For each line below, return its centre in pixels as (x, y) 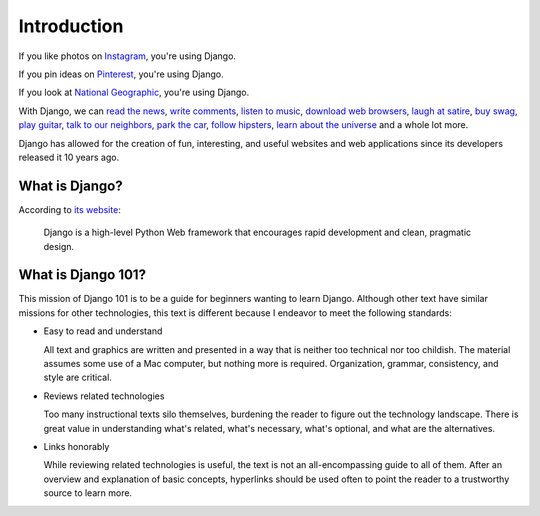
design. (59, 246)
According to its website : (70, 209)
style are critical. (77, 377)
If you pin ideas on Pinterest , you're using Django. (121, 74)
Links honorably (76, 446)
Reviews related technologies (104, 396)
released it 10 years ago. (69, 157)
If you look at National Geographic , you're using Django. (134, 92)
